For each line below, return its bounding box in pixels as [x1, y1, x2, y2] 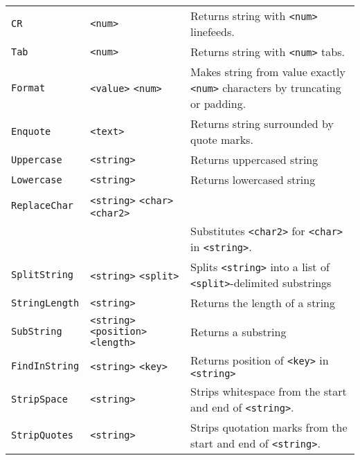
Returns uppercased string [190, 151, 318, 167]
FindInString [11, 360, 80, 371]
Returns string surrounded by [190, 116, 334, 131]
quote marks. [190, 131, 253, 147]
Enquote [11, 126, 51, 137]
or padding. [190, 95, 246, 111]
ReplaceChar [11, 199, 74, 211]
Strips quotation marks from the [190, 419, 348, 435]
